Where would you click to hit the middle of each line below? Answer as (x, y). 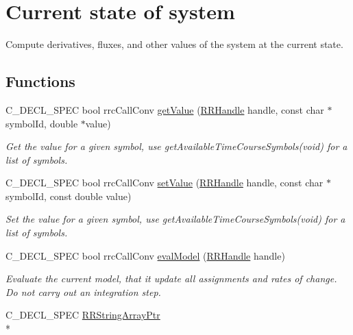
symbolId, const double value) (69, 196)
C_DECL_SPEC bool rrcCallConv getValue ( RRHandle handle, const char (165, 109)
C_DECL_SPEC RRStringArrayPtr (83, 315)
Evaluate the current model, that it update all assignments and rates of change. (171, 278)
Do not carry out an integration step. (83, 291)
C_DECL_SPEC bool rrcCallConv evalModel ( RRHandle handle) (145, 255)
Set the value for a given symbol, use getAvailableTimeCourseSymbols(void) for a (175, 219)
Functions (40, 81)
